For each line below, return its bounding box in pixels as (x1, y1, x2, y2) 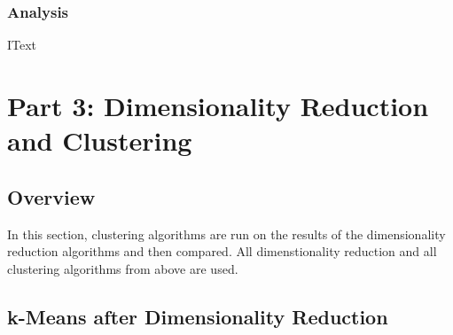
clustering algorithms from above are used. (7, 259, 238, 277)
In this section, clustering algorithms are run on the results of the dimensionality (7, 224, 446, 243)
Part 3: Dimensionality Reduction (7, 88, 429, 123)
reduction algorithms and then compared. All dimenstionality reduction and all (7, 242, 437, 261)
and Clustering (7, 122, 192, 159)
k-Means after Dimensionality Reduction (7, 302, 388, 330)
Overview (7, 183, 96, 210)
